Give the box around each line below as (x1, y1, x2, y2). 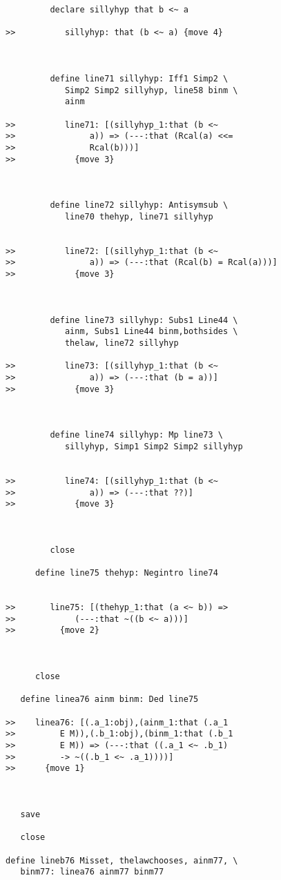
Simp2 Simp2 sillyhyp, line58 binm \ (64, 85, 238, 95)
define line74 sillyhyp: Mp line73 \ (50, 430, 223, 440)
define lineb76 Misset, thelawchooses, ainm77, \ (6, 855, 238, 866)
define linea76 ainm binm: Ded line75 (20, 694, 199, 705)
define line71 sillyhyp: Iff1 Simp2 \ (50, 73, 229, 84)
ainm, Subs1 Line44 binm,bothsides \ (64, 326, 238, 337)
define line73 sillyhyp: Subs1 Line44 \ (50, 315, 238, 325)
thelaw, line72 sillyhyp (64, 338, 179, 349)
